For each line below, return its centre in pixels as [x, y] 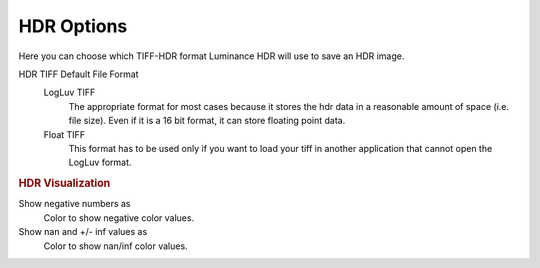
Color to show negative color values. [119, 217]
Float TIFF [64, 134]
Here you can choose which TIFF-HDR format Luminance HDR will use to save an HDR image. [211, 56]
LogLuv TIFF [69, 92]
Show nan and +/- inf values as [83, 232]
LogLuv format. [100, 162]
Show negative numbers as [74, 204]
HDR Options [73, 26]
